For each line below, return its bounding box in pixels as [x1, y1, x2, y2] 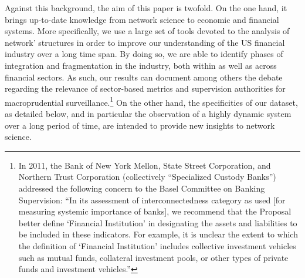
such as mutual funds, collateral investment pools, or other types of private [18, 251, 289, 263]
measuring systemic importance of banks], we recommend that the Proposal [18, 205, 292, 217]
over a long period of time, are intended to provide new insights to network [5, 119, 275, 131]
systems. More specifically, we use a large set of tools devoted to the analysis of [5, 25, 290, 37]
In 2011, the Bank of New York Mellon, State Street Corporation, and [18, 159, 271, 171]
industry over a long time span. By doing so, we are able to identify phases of [5, 48, 283, 60]
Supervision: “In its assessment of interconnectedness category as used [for [18, 193, 286, 206]
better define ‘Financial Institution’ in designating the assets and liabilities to [18, 216, 297, 229]
